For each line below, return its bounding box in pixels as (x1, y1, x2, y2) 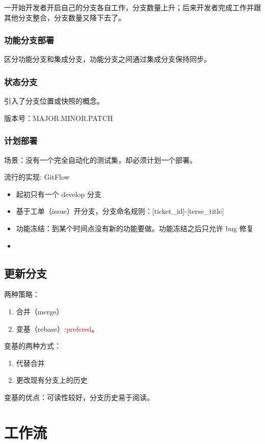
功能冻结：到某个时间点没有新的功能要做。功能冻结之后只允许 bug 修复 (16, 223, 254, 233)
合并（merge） (16, 306, 64, 316)
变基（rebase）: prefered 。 (16, 323, 99, 334)
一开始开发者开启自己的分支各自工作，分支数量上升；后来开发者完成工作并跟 (4, 2, 261, 12)
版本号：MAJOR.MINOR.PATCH (4, 112, 113, 123)
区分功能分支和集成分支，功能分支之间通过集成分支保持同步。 (4, 54, 211, 64)
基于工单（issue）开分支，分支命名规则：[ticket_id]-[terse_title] (16, 206, 224, 216)
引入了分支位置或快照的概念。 (4, 95, 104, 106)
